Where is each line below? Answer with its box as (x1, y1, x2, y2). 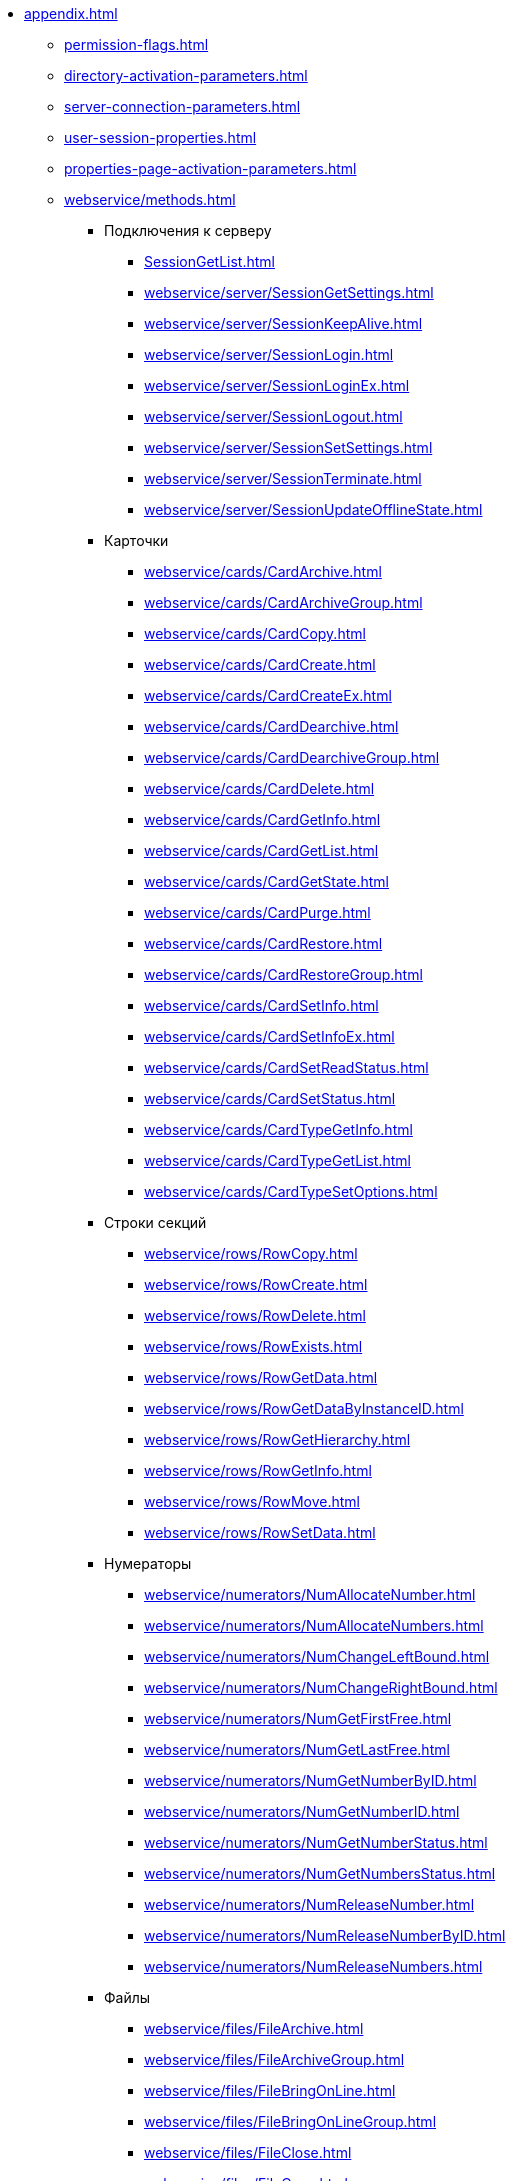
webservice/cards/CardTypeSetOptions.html (144, 1183, 438, 1200)
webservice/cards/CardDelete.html (144, 780, 375, 797)
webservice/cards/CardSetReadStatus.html (144, 1059, 429, 1076)
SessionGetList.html (144, 253, 275, 270)
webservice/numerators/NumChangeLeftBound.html (144, 1648, 490, 1665)
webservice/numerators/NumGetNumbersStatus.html (144, 1865, 496, 1882)
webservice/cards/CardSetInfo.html (144, 997, 379, 1014)
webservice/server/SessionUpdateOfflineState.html (144, 501, 483, 518)
